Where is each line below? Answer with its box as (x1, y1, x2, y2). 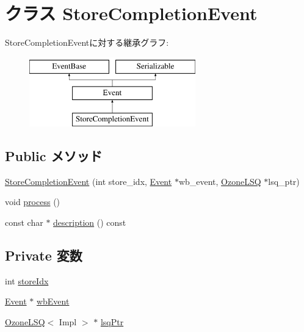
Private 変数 (5, 246, 82, 265)
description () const (53, 216, 126, 229)
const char (5, 216, 43, 229)
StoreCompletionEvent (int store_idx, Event (5, 175, 172, 187)
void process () (5, 195, 60, 208)
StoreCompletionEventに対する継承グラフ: (5, 36, 169, 49)
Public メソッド (5, 146, 103, 165)
